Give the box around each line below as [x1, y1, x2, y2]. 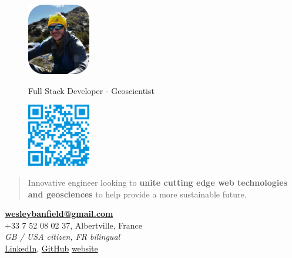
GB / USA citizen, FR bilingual [5, 230, 120, 243]
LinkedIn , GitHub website [5, 242, 98, 254]
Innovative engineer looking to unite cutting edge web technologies [28, 176, 288, 188]
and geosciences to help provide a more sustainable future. [28, 187, 247, 200]
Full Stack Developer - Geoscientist [28, 84, 155, 96]
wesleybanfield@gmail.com [5, 207, 113, 220]
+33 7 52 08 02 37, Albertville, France [5, 219, 142, 231]
